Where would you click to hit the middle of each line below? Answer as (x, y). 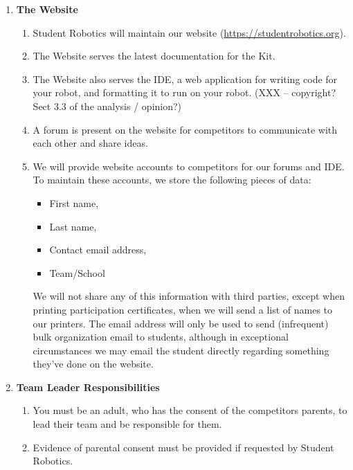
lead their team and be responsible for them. (127, 424)
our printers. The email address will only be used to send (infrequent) (181, 323)
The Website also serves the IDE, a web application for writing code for (185, 79)
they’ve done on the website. (93, 364)
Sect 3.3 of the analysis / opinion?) (107, 106)
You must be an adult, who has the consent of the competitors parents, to (190, 410)
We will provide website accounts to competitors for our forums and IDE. (189, 166)
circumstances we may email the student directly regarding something (181, 350)
